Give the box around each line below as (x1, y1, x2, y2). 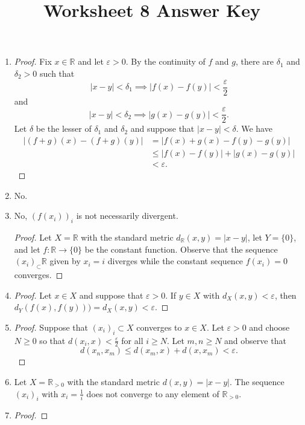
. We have (236, 122, 272, 135)
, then (274, 288, 297, 301)
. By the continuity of (125, 55, 206, 68)
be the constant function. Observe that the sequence (84, 242, 278, 255)
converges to (136, 320, 182, 333)
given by (49, 255, 81, 267)
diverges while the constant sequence (107, 255, 244, 267)
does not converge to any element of (86, 387, 219, 400)
